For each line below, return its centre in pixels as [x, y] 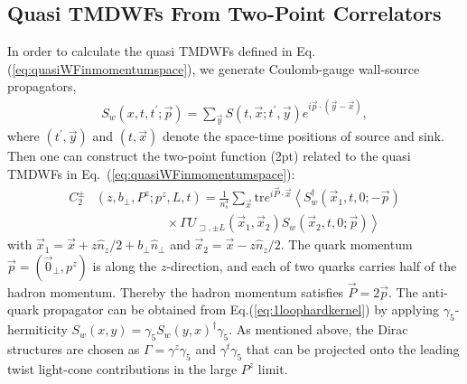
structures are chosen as [74, 349]
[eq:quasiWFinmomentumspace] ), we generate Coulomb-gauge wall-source [216, 68]
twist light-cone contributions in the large [122, 368]
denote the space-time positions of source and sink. [303, 136]
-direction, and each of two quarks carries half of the [312, 265]
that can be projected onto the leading [353, 349]
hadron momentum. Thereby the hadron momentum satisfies [176, 291]
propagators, [42, 86]
